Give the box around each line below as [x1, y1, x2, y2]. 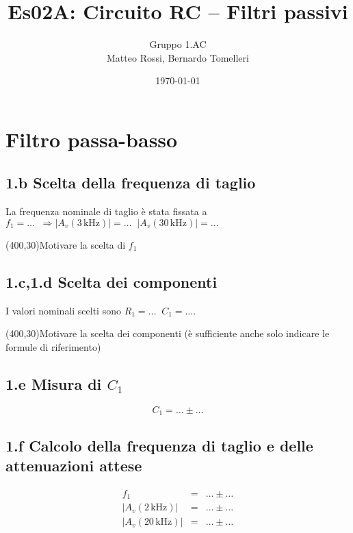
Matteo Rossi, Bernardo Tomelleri [107, 50, 249, 64]
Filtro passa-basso [5, 125, 178, 153]
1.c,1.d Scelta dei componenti [5, 271, 218, 292]
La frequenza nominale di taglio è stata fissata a [5, 204, 207, 219]
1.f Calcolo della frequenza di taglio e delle [5, 434, 313, 456]
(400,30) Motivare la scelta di [5, 237, 126, 251]
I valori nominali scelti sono [5, 303, 121, 317]
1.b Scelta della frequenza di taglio [5, 172, 256, 193]
